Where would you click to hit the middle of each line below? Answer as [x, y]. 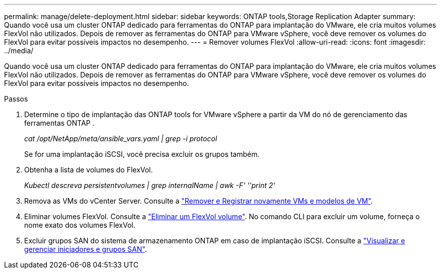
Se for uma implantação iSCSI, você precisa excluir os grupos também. [142, 154]
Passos [16, 99]
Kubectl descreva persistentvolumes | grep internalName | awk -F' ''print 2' [150, 185]
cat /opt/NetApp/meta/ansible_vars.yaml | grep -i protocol [121, 139]
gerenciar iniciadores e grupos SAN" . [86, 249]
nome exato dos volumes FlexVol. [80, 225]
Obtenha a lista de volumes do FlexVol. [89, 170]
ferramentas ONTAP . [59, 123]
